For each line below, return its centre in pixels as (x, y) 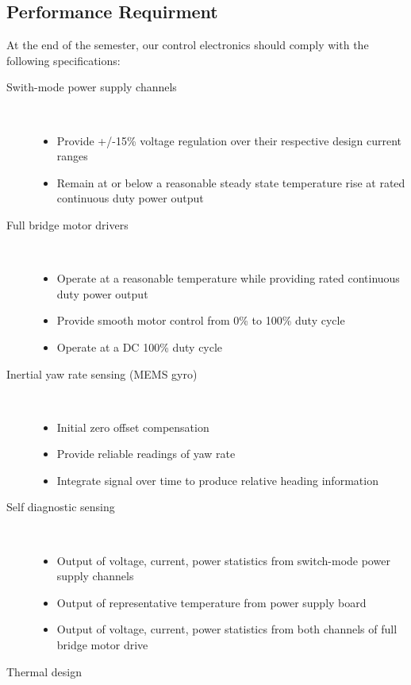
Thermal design (44, 671)
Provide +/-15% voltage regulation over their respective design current (229, 140)
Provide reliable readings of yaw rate (146, 454)
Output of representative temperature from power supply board (211, 602)
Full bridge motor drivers (67, 224)
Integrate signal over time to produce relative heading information (217, 480)
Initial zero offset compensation (133, 427)
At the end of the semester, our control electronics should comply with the (188, 45)
